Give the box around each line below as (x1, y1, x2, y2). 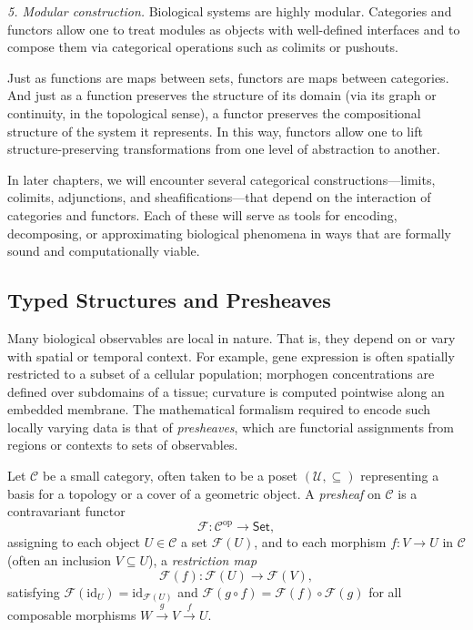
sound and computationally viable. (7, 241, 200, 260)
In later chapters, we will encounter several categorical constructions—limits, (7, 169, 436, 188)
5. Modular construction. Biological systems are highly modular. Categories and (7, 2, 452, 20)
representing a (360, 466, 439, 485)
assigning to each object (7, 533, 140, 552)
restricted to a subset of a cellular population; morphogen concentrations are (7, 364, 435, 383)
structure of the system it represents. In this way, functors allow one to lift (7, 121, 423, 140)
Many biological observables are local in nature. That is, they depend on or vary (7, 328, 456, 347)
